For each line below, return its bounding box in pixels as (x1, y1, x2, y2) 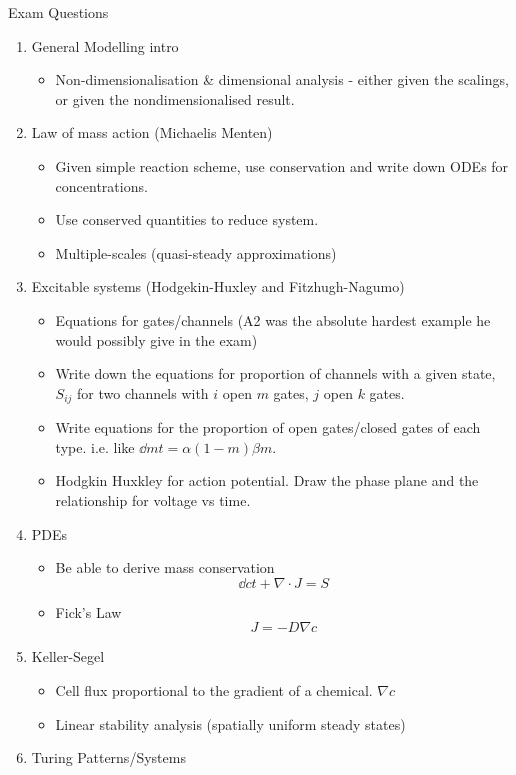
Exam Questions (8, 2, 109, 22)
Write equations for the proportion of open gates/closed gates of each (55, 417, 481, 438)
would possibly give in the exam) (55, 329, 258, 350)
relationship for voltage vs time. (55, 489, 251, 510)
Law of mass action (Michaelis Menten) (31, 122, 273, 143)
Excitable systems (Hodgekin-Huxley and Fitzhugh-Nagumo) (31, 276, 405, 297)
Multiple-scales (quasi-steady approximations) (55, 242, 337, 263)
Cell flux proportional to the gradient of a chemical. (55, 679, 373, 700)
